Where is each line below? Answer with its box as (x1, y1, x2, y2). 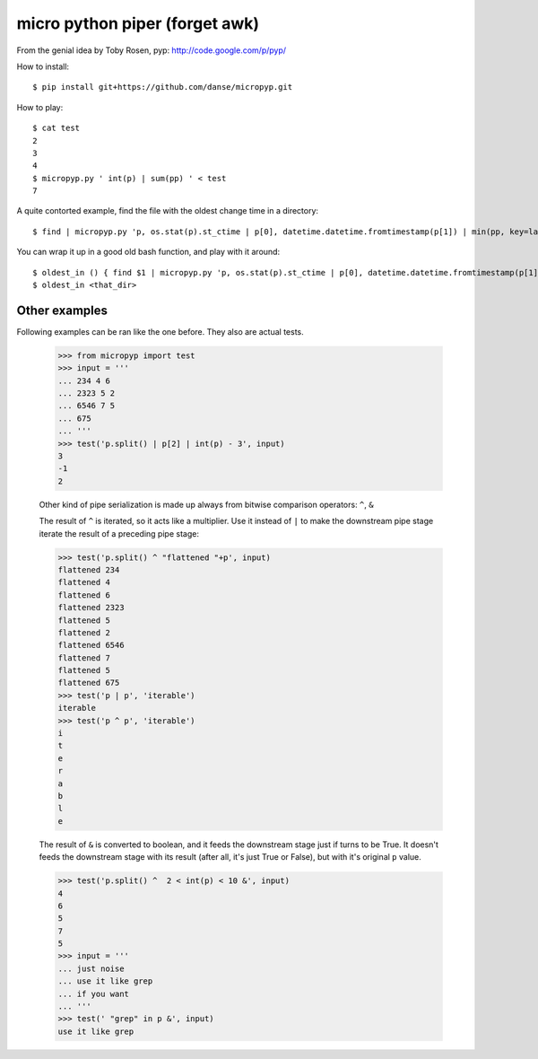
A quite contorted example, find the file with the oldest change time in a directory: (16, 206, 318, 216)
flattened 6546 (57, 640, 125, 651)
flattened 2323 (57, 602, 125, 613)
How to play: (16, 101, 64, 112)
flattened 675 (57, 678, 120, 688)
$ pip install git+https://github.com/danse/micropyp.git (32, 82, 293, 92)
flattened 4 (57, 577, 111, 588)
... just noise (57, 963, 125, 974)
